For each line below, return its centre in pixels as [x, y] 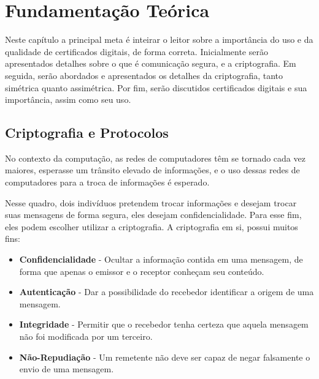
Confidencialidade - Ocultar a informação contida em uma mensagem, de [161, 259]
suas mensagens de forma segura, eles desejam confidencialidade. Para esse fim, [153, 215]
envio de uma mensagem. [67, 369]
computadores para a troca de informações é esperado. [107, 182]
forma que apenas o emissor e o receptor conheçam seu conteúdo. [142, 271]
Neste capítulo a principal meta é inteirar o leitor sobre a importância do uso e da [159, 39]
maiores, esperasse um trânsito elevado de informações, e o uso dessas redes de [152, 170]
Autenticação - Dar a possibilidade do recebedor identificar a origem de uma [167, 292]
